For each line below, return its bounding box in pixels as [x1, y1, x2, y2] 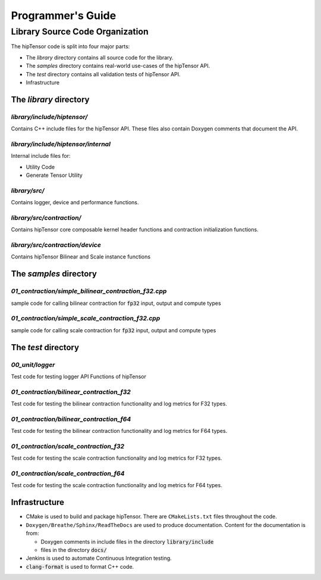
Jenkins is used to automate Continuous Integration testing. [26, 554, 172, 562]
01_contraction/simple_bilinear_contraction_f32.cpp [11, 287, 167, 295]
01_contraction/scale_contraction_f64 [11, 469, 125, 478]
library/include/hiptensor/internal [11, 140, 111, 148]
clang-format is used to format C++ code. [26, 563, 134, 570]
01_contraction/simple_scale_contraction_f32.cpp [11, 314, 160, 323]
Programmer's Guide [11, 9, 117, 22]
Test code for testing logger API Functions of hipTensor [11, 373, 147, 380]
